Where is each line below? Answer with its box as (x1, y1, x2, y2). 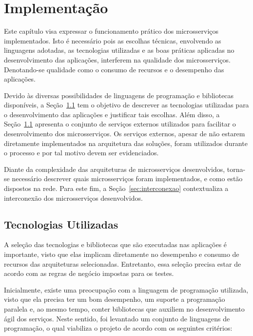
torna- (227, 164, 246, 174)
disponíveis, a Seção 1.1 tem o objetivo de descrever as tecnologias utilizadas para (4, 100, 249, 110)
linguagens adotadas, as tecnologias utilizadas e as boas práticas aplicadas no (4, 45, 234, 55)
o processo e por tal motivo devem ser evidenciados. (4, 147, 159, 158)
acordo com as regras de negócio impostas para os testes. (4, 268, 174, 278)
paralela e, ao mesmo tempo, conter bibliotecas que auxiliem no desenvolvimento (4, 303, 245, 314)
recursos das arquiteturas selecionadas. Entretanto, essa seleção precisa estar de (4, 258, 241, 269)
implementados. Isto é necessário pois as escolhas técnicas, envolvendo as (4, 35, 221, 45)
